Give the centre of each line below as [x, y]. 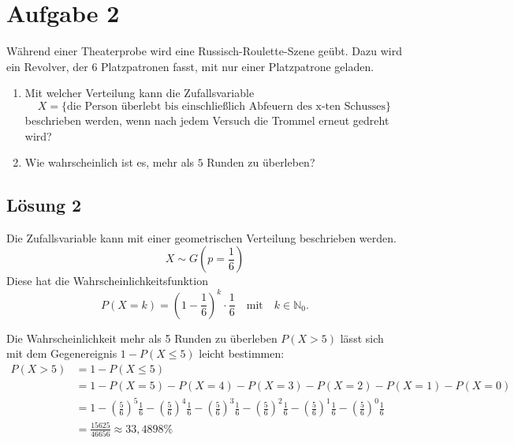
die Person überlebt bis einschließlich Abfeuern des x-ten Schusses [227, 106]
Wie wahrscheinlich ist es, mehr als [110, 162]
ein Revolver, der [47, 66]
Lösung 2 [44, 205]
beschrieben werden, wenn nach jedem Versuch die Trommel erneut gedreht [207, 120]
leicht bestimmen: [242, 353]
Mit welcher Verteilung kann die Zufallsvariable [140, 93]
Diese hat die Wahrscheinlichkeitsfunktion [107, 281]
